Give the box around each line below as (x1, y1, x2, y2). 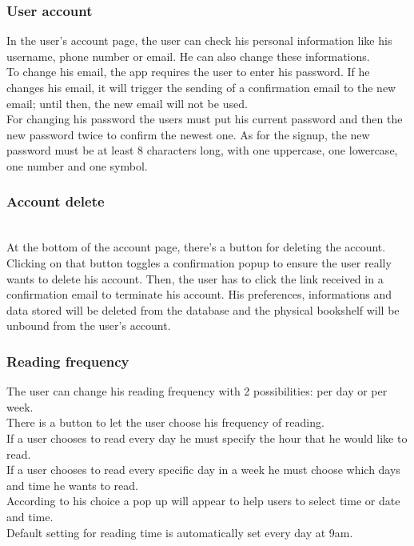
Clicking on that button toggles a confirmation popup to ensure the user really (6, 254, 392, 271)
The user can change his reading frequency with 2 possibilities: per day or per (6, 383, 388, 399)
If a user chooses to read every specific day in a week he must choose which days (6, 461, 400, 478)
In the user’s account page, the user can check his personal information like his (6, 32, 392, 49)
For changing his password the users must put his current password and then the (6, 110, 403, 127)
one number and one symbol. (6, 157, 148, 174)
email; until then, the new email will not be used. (6, 94, 248, 111)
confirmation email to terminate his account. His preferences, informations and (6, 286, 392, 303)
